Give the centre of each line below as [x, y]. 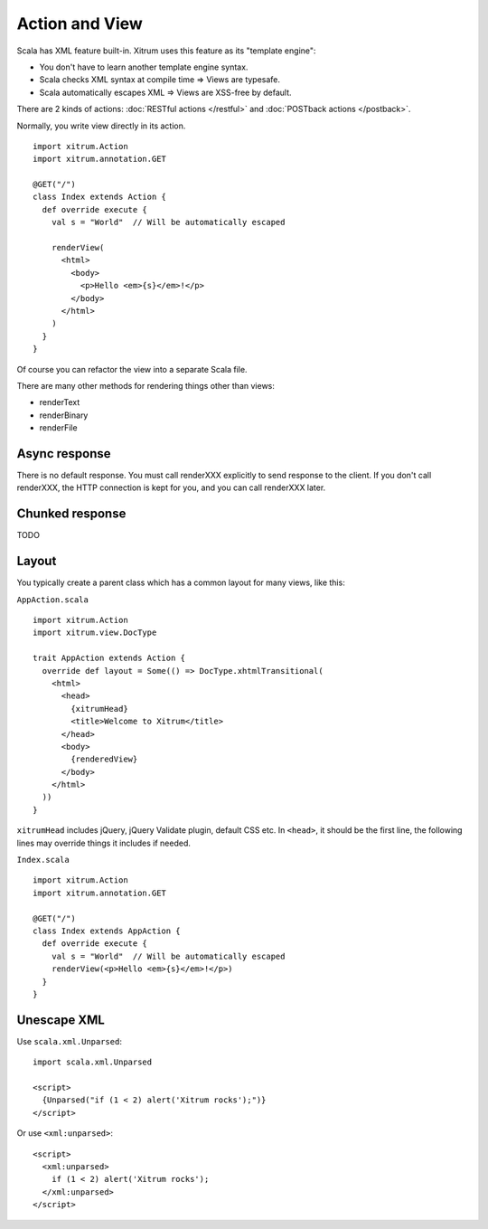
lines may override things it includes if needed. [104, 843]
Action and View [80, 24]
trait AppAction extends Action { [109, 658]
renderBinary [64, 415]
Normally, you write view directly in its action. [101, 126]
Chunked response [71, 514]
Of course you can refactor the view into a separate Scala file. [132, 369]
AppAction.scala [53, 600]
